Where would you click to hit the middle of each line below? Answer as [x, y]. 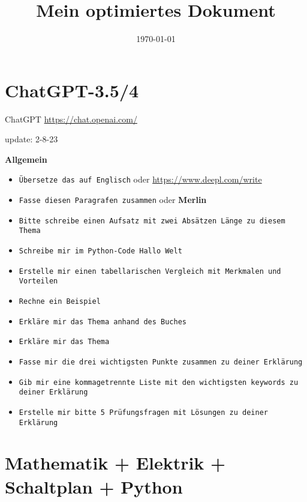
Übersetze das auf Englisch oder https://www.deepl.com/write [140, 179]
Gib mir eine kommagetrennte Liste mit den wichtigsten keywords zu [159, 382]
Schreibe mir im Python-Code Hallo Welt [100, 251]
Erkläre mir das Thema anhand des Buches [103, 322]
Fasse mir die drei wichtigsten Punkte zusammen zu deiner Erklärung [161, 362]
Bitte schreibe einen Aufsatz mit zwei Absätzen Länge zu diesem [152, 221]
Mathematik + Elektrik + [115, 463]
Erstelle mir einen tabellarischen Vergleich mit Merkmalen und [150, 271]
